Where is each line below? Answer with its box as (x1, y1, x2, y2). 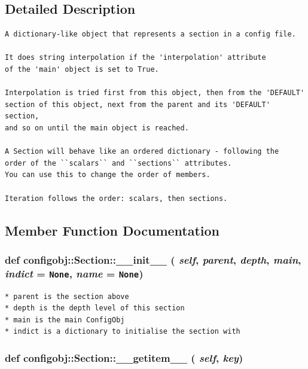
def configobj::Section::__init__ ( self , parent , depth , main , (5, 252, 301, 267)
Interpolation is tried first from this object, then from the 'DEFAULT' (5, 89, 305, 97)
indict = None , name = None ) (5, 266, 144, 280)
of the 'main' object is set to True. (5, 65, 159, 74)
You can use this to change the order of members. (5, 170, 211, 179)
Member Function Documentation (5, 221, 220, 239)
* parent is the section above (5, 292, 129, 301)
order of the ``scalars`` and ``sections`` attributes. (5, 158, 232, 167)
